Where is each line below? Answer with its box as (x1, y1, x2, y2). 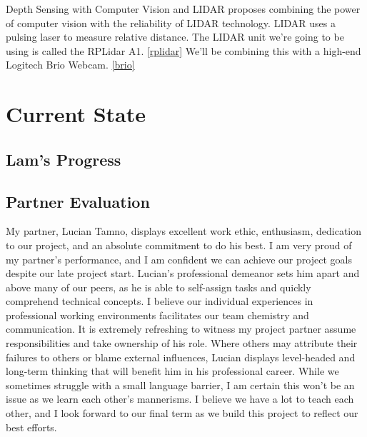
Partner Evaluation (6, 190, 150, 212)
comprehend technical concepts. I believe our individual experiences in (6, 293, 313, 308)
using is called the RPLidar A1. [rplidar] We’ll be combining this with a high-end (6, 43, 361, 58)
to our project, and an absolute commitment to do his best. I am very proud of (6, 237, 352, 252)
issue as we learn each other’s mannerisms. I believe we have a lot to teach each (6, 391, 354, 406)
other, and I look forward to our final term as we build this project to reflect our (6, 406, 358, 421)
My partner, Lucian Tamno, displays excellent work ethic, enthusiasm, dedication (6, 223, 362, 238)
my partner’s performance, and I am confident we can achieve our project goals (6, 251, 352, 266)
